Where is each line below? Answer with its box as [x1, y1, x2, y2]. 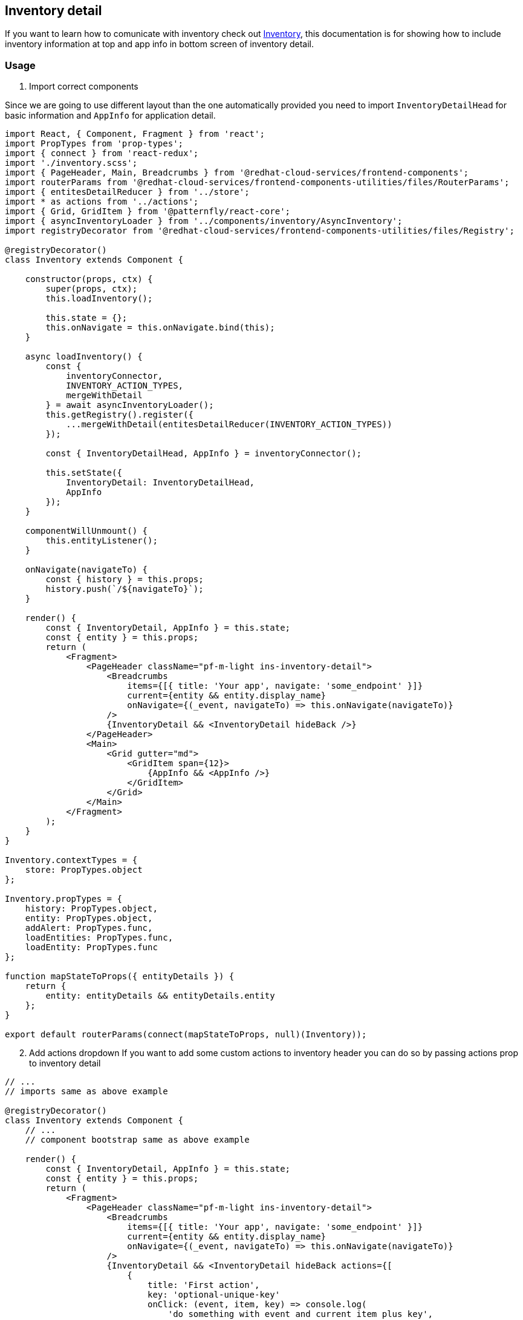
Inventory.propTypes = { [5, 894, 122, 904]
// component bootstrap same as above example [25, 1135, 250, 1145]
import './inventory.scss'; [5, 158, 138, 168]
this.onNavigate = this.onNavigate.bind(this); [45, 323, 275, 333]
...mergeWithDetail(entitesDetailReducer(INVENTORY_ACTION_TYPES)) [66, 419, 392, 430]
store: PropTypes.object [25, 865, 143, 875]
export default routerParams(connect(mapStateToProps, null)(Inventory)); [5, 1029, 367, 1040]
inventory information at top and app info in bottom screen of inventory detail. [5, 39, 314, 50]
